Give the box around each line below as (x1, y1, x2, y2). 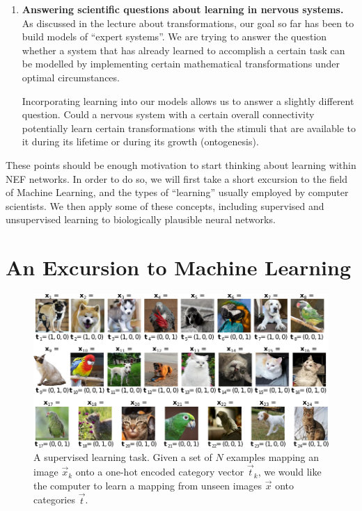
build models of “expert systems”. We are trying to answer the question (22, 29, 327, 44)
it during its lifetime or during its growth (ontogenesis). (22, 134, 259, 149)
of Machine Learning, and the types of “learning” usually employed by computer (6, 185, 349, 200)
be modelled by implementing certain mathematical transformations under (22, 56, 340, 71)
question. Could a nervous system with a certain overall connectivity (22, 107, 315, 122)
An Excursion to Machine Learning (6, 253, 351, 282)
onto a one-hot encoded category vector (75, 464, 244, 479)
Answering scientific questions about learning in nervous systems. (22, 2, 344, 16)
